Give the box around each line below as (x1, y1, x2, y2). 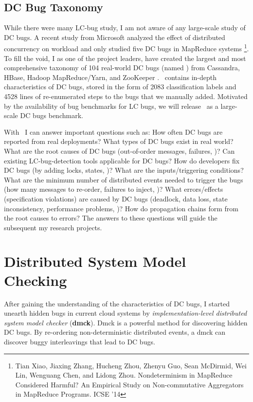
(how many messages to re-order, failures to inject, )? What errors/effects (4, 184, 223, 194)
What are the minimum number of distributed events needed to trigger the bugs (4, 174, 243, 184)
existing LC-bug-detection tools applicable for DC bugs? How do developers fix (4, 155, 240, 165)
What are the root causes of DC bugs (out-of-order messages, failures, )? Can (4, 145, 235, 156)
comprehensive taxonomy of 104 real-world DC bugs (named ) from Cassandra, (4, 62, 240, 73)
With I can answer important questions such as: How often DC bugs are (4, 126, 223, 137)
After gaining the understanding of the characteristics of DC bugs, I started (4, 298, 230, 308)
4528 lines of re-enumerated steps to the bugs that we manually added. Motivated (4, 91, 248, 101)
